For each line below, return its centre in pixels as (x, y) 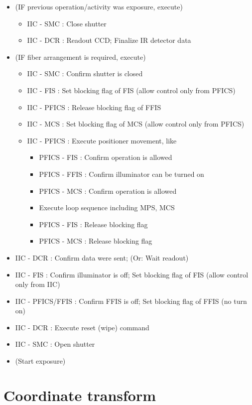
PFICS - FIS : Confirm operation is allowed (106, 157)
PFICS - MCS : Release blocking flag (96, 241)
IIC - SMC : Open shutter (55, 344)
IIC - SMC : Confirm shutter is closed (85, 73)
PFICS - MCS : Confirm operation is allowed (108, 191)
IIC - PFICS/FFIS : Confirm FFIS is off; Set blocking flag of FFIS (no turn (131, 301)
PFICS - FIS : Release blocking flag (93, 224)
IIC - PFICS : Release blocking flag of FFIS (94, 107)
